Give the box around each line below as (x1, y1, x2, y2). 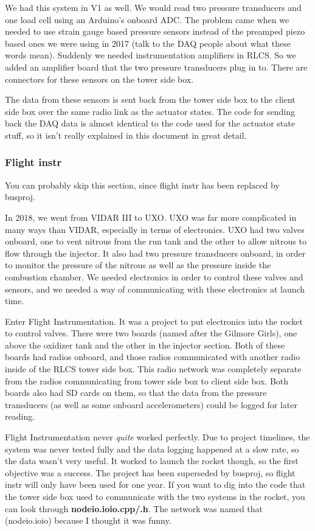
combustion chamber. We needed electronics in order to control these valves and (5, 270, 303, 283)
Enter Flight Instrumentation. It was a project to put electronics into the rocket (5, 314, 303, 327)
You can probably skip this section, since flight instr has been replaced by (5, 178, 280, 191)
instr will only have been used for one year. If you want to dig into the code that (5, 478, 306, 491)
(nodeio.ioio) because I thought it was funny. (5, 514, 171, 527)
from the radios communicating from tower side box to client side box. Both (5, 374, 289, 387)
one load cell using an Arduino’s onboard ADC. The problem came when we (5, 13, 289, 26)
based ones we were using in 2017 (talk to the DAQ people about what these (5, 36, 291, 49)
